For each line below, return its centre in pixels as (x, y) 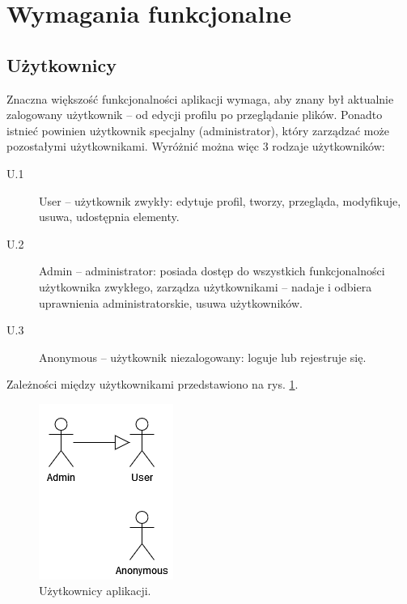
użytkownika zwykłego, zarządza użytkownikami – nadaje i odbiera (206, 286)
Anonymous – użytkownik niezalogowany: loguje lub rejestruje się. (203, 357)
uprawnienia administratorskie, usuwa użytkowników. (171, 302)
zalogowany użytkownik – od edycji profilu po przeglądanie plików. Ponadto (195, 115)
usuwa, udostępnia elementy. (109, 217)
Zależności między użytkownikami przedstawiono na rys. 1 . (153, 384)
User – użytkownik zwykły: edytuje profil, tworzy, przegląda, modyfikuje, (220, 200)
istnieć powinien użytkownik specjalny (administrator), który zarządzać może (198, 130)
